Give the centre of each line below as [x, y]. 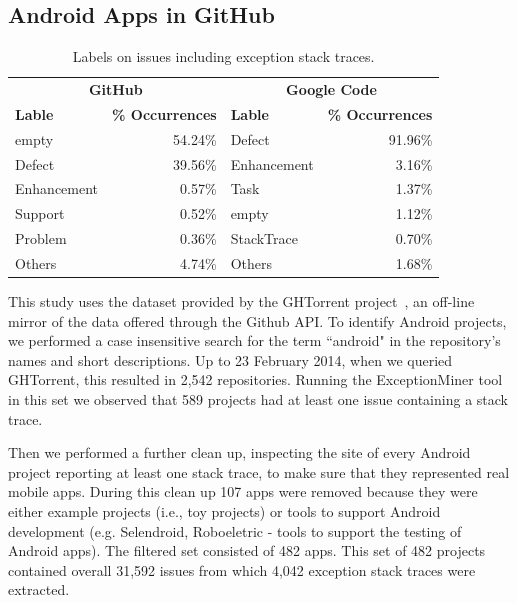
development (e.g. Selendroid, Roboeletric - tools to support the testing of [235, 530]
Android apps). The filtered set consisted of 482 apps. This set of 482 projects [247, 550]
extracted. [39, 589]
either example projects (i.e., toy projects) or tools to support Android [224, 510]
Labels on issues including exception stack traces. [223, 56]
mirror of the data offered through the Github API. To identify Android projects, [257, 320]
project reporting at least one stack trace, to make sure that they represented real [259, 471]
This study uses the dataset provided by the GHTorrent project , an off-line [241, 301]
